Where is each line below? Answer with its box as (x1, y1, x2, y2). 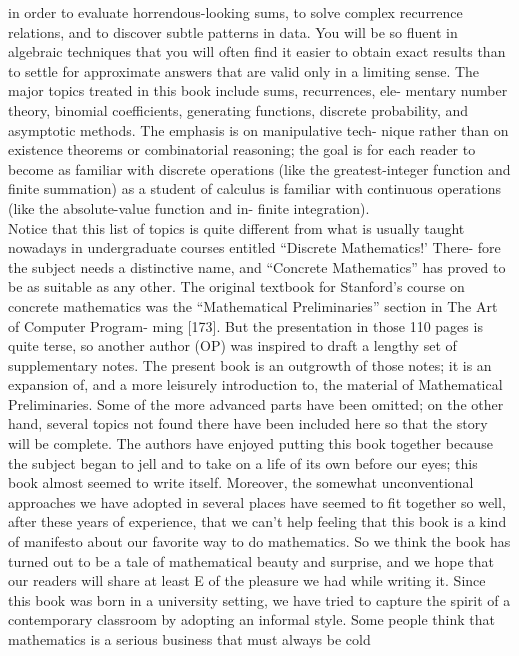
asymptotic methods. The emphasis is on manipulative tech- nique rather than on (8, 119, 509, 140)
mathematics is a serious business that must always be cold (8, 629, 371, 649)
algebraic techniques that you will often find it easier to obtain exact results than (8, 41, 506, 62)
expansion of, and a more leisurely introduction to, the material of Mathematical (8, 374, 503, 395)
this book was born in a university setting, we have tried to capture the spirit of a (8, 589, 511, 610)
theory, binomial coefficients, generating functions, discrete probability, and (8, 99, 469, 120)
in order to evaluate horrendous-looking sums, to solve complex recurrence (8, 2, 463, 22)
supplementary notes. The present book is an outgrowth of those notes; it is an (8, 354, 492, 375)
